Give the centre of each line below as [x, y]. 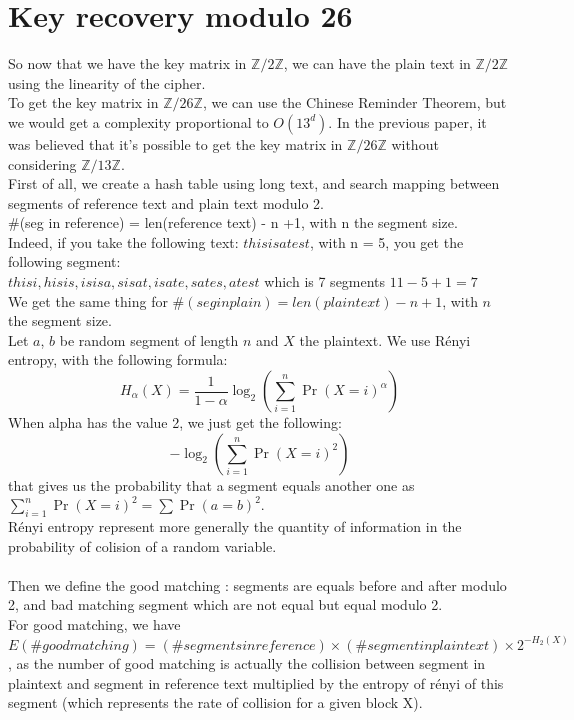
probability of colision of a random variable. [142, 545]
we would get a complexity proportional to [138, 121]
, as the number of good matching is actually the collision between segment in [247, 663]
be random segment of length [149, 339]
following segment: [64, 261]
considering [42, 163]
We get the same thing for [88, 300]
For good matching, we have [94, 623]
